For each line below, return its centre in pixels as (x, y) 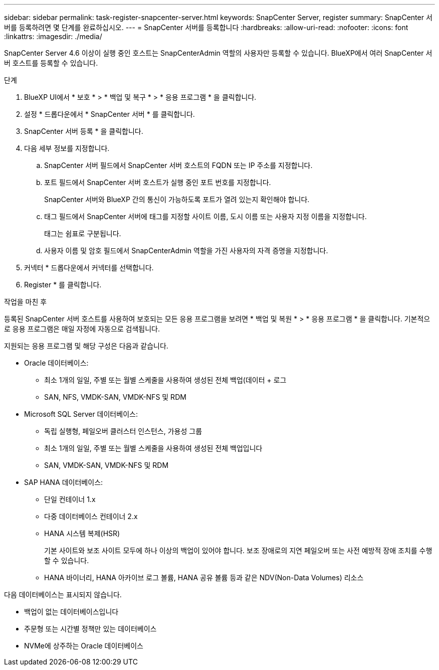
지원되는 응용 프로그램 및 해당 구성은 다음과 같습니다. (86, 346)
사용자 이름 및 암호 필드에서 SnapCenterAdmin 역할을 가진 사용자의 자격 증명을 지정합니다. (186, 250)
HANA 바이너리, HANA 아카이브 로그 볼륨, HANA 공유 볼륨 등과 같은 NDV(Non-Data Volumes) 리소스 (204, 577)
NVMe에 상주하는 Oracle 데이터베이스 (84, 646)
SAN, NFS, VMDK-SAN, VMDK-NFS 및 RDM (115, 397)
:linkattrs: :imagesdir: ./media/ (53, 36)
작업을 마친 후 (26, 302)
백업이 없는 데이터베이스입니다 (71, 612)
